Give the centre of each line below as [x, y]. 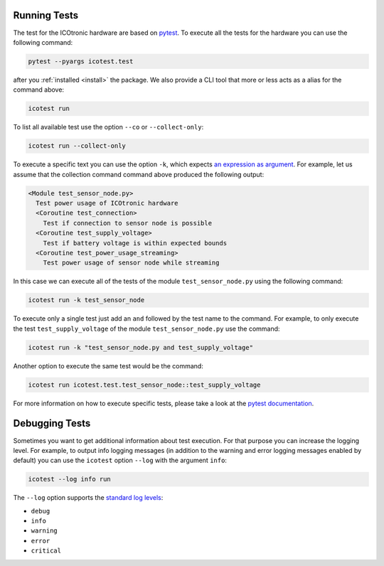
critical [46, 551]
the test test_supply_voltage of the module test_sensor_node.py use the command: [146, 329]
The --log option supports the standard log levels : [88, 498]
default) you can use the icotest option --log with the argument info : [120, 460]
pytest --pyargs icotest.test [81, 61]
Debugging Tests [52, 423]
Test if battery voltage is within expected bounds [135, 243]
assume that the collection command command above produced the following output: [139, 174]
